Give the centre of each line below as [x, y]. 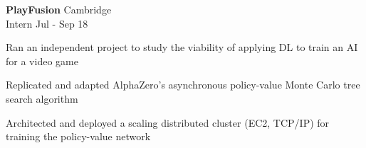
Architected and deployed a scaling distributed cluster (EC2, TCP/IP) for [168, 122]
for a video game [42, 61]
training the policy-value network [78, 136]
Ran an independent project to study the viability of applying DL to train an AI [182, 47]
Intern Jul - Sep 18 [47, 23]
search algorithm [42, 98]
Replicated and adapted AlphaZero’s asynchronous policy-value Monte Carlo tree [183, 85]
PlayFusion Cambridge [59, 9]
